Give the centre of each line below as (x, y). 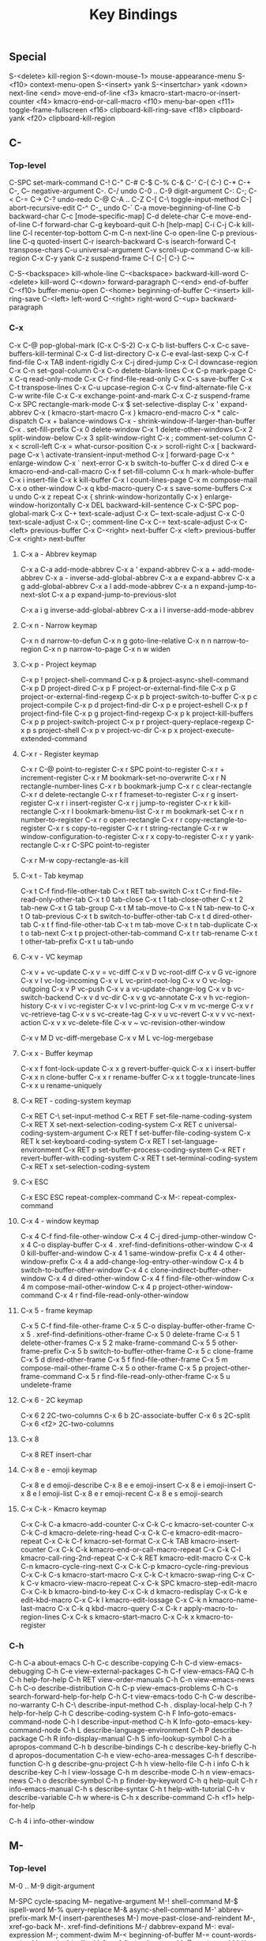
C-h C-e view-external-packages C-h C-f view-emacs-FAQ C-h (150, 1671)
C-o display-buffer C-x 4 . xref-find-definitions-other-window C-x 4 (143, 1244)
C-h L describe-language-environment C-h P (136, 1730)
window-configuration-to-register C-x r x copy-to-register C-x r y (127, 836)
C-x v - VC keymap (52, 956)
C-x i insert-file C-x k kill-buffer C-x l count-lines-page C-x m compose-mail (133, 480)
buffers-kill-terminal (41, 353)
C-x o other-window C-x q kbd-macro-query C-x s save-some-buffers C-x (131, 488)
